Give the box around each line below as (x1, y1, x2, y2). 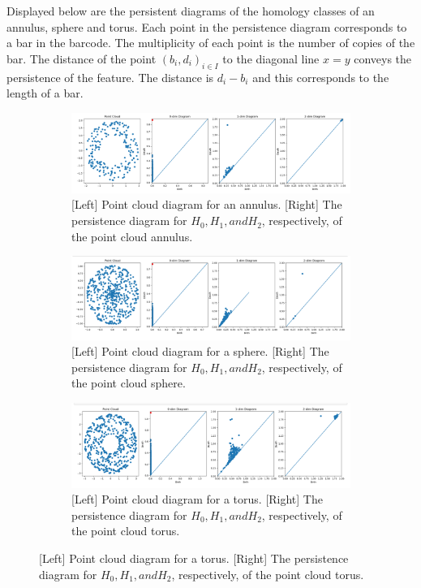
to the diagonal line (222, 50, 320, 67)
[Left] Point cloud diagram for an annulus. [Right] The (71, 196, 342, 213)
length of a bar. (6, 84, 84, 102)
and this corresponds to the (252, 68, 389, 85)
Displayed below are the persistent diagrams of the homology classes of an (6, 2, 375, 19)
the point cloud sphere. (71, 374, 186, 391)
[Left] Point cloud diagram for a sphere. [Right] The (71, 343, 329, 360)
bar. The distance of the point (6, 50, 157, 67)
